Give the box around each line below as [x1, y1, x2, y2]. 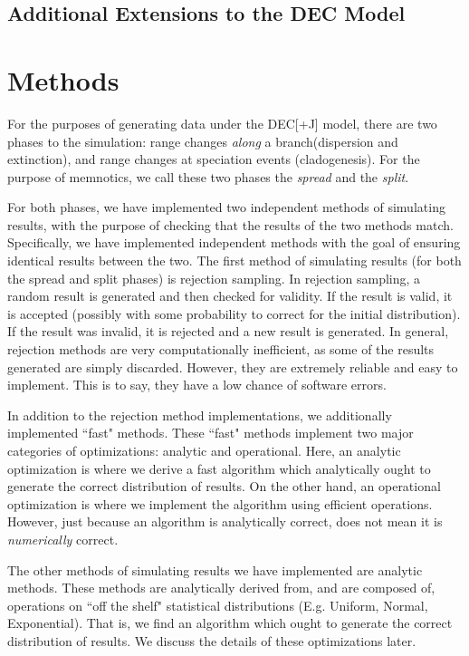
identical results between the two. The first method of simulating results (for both [7, 251, 462, 270]
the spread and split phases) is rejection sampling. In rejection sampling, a [7, 268, 421, 287]
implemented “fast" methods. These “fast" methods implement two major [7, 423, 414, 442]
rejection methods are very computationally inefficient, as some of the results [7, 340, 435, 359]
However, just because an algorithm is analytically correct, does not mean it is [7, 512, 443, 531]
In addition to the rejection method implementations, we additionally [7, 405, 392, 424]
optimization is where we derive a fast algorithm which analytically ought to [7, 458, 431, 478]
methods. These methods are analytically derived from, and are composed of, [7, 578, 435, 597]
